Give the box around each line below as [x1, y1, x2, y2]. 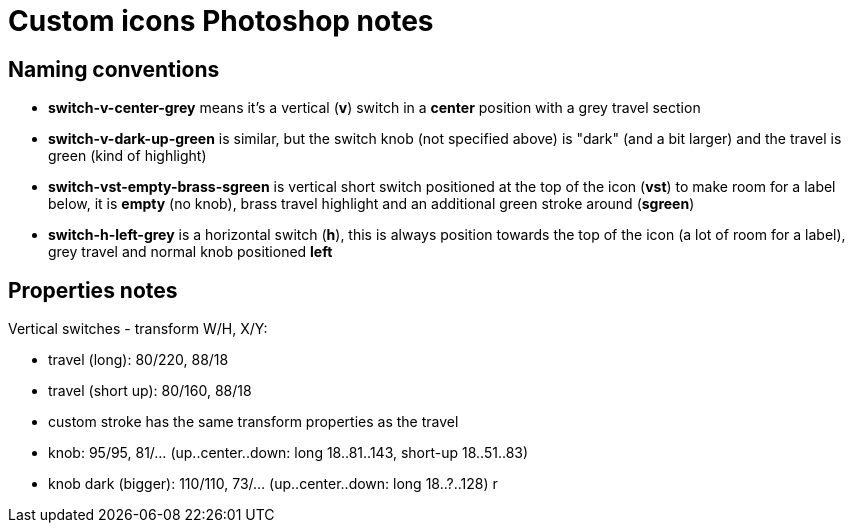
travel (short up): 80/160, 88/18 [48, 382, 252, 400]
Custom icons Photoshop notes [8, 4, 434, 38]
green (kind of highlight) [48, 147, 207, 165]
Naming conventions [8, 56, 220, 82]
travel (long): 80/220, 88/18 [48, 351, 229, 369]
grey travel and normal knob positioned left [48, 243, 333, 261]
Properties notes [8, 277, 178, 303]
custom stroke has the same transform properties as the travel [48, 413, 459, 431]
